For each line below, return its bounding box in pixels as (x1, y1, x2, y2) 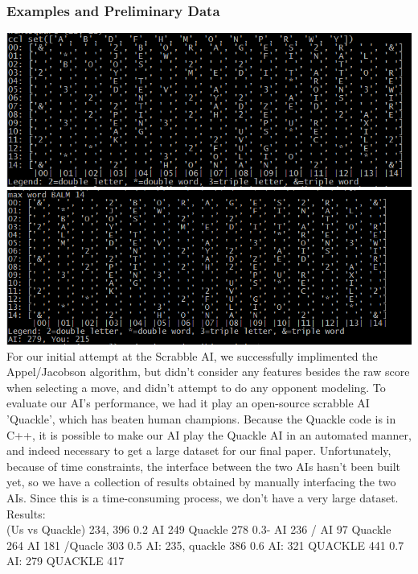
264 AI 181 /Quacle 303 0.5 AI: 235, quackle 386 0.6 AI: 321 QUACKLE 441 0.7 (6, 536, 404, 553)
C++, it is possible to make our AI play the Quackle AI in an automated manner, (6, 426, 412, 443)
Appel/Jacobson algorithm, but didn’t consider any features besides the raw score (6, 363, 410, 380)
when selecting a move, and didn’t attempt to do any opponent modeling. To (6, 378, 386, 395)
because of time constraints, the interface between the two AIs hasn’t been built (6, 457, 401, 474)
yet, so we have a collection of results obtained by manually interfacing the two (6, 473, 396, 490)
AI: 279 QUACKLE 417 (6, 552, 125, 569)
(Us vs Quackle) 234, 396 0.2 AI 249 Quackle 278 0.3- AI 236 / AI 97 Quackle (6, 521, 391, 538)
